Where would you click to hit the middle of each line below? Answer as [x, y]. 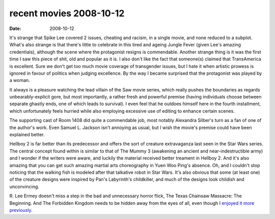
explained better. [27, 135]
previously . [21, 210]
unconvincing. [24, 186]
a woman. [20, 80]
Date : [15, 28]
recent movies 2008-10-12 [67, 13]
